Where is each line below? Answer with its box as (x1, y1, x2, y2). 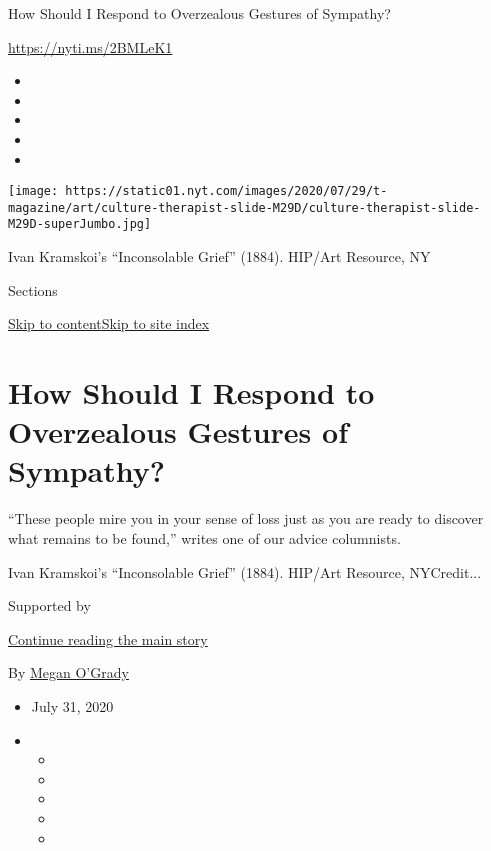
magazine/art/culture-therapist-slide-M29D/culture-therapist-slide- (8, 200, 481, 215)
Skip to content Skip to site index (8, 313, 210, 334)
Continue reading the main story (8, 628, 208, 649)
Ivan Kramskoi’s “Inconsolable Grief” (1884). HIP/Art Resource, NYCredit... (8, 561, 482, 582)
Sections (8, 279, 58, 300)
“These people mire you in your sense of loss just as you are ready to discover (8, 508, 484, 529)
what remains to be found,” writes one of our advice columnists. (8, 528, 401, 548)
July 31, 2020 (31, 695, 114, 716)
